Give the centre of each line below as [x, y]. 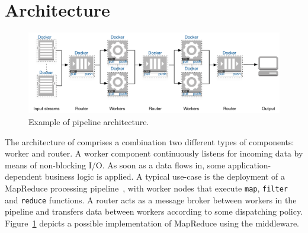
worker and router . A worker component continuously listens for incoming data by [154, 153]
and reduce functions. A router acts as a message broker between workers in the [151, 200]
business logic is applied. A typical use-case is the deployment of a [165, 176]
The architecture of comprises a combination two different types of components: [150, 141]
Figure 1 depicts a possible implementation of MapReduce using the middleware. [152, 223]
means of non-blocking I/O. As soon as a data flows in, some [115, 165]
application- [249, 165]
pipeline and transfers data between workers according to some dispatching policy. [154, 211]
